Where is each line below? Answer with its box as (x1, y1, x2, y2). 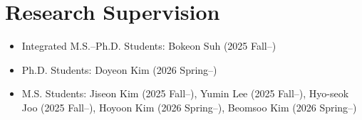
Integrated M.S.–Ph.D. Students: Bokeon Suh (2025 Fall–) (21, 38, 276, 53)
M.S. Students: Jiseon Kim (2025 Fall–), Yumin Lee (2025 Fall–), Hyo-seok (21, 86, 349, 101)
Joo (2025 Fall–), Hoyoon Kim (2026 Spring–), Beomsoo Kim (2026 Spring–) (21, 99, 357, 114)
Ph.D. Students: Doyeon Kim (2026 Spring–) (21, 62, 217, 77)
